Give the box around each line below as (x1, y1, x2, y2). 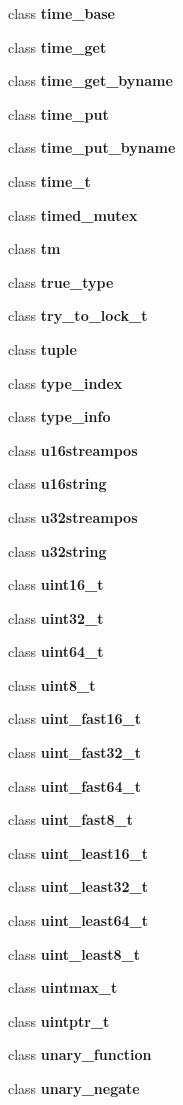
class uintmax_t (8, 977, 118, 998)
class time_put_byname (8, 137, 176, 158)
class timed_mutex (8, 204, 138, 225)
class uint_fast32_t (8, 742, 142, 763)
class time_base (8, 3, 115, 23)
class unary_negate (8, 1078, 140, 1098)
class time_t (8, 170, 91, 191)
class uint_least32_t (8, 876, 148, 897)
